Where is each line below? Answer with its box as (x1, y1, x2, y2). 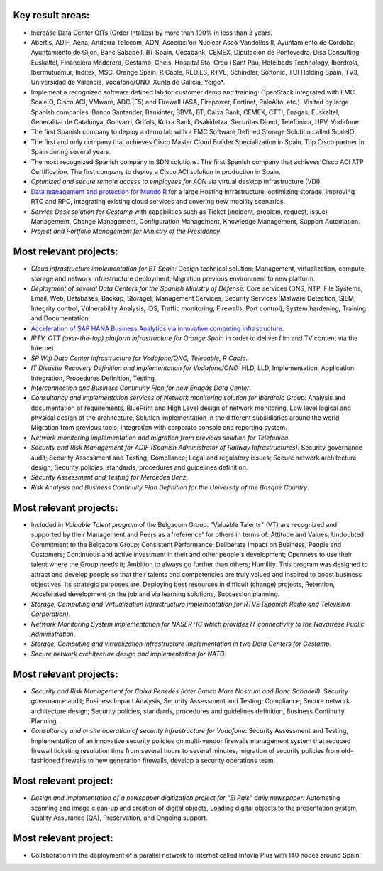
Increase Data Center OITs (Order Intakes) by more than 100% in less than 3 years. (30, 28, 273, 37)
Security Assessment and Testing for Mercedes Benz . (30, 473, 189, 482)
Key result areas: (13, 9, 90, 21)
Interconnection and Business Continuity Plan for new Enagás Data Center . (30, 384, 252, 392)
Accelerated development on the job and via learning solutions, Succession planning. (30, 590, 280, 598)
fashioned (30, 757, 60, 765)
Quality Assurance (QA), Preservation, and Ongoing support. (30, 813, 209, 822)
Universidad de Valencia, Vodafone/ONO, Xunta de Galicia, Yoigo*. (30, 78, 225, 87)
